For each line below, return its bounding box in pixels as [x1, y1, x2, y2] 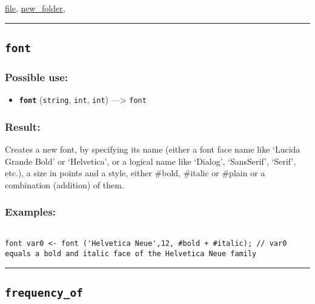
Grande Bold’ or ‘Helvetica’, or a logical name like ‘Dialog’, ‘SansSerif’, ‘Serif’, [5, 154, 296, 167]
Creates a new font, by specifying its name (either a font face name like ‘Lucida [5, 143, 300, 156]
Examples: [5, 204, 56, 219]
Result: [5, 119, 41, 134]
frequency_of [5, 286, 83, 299]
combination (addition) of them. [5, 178, 124, 191]
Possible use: [5, 69, 68, 84]
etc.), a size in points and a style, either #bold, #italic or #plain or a [5, 167, 265, 179]
